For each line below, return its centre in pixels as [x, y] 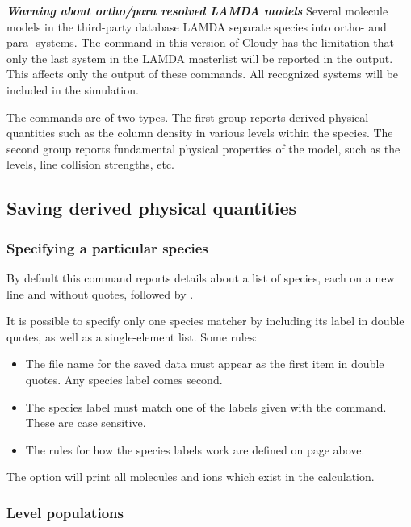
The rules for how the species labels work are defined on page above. [195, 449]
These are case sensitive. [86, 422]
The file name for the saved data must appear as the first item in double [205, 364]
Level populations [65, 512]
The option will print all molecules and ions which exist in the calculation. [191, 477]
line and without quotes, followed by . [100, 293]
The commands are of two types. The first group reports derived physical [188, 117]
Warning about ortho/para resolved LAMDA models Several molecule [197, 10]
